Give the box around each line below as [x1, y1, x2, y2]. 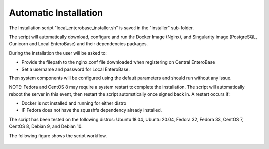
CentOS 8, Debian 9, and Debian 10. [9, 123, 83, 129]
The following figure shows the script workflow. [9, 132, 107, 139]
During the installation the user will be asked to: [9, 50, 107, 56]
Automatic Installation [9, 7, 103, 18]
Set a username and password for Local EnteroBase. [21, 66, 130, 72]
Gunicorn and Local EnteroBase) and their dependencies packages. [9, 41, 148, 47]
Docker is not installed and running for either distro [21, 100, 127, 106]
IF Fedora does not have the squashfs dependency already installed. [21, 107, 162, 113]
